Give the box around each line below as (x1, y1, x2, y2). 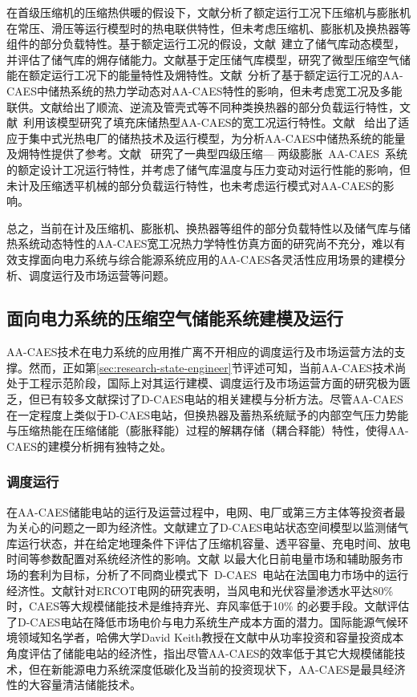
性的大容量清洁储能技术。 (6, 676, 141, 693)
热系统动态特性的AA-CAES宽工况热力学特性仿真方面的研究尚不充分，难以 (6, 235, 395, 252)
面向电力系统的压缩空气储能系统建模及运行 (6, 306, 343, 330)
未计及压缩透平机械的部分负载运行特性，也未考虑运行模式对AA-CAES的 (6, 176, 383, 193)
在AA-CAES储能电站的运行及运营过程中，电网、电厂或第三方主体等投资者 (6, 503, 395, 520)
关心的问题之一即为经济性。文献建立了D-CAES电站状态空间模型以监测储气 (17, 519, 409, 536)
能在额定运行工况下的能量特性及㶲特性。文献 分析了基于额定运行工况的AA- (6, 67, 403, 83)
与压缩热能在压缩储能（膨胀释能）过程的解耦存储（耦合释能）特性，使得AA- (6, 422, 409, 439)
